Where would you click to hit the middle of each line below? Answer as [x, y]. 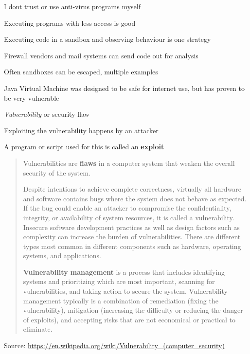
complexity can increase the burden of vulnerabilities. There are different [132, 237]
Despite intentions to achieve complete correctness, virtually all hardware [132, 189]
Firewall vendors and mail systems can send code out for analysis [101, 55]
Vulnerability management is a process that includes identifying [124, 272]
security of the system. [57, 172]
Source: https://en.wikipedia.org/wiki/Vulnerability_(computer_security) [114, 345]
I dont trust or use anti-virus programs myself [72, 6]
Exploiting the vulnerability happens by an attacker [81, 130]
